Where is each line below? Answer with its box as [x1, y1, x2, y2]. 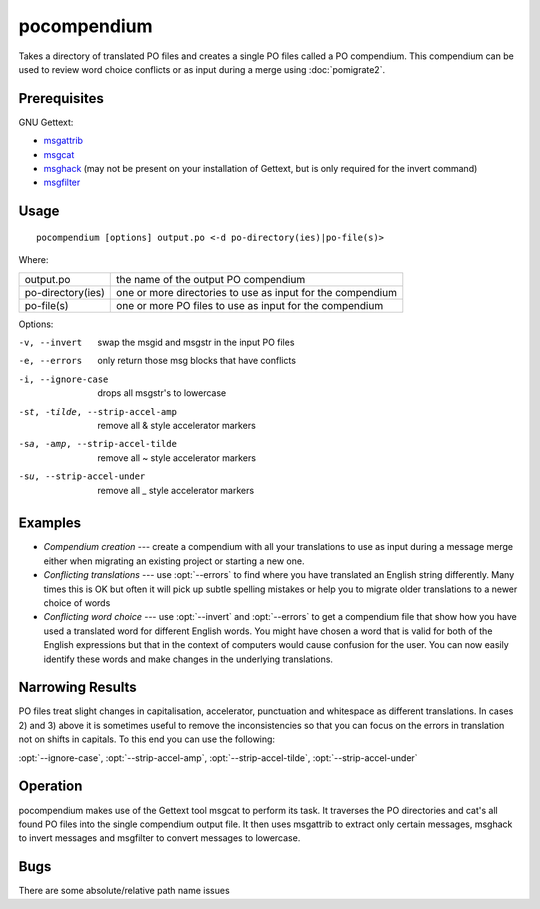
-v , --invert [18, 336, 83, 348]
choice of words [43, 596, 111, 609]
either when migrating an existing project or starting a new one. [43, 555, 305, 567]
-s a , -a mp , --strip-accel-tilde [18, 438, 177, 450]
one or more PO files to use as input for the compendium [116, 298, 384, 312]
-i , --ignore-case [18, 373, 109, 385]
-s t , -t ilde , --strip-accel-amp [18, 406, 177, 417]
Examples [18, 515, 82, 532]
